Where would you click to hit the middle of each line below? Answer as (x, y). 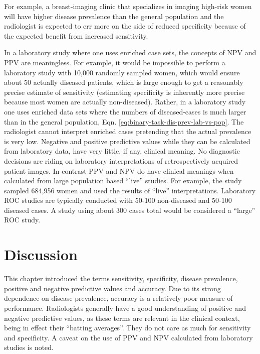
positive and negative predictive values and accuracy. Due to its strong (112, 288)
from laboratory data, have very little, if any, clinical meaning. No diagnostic (122, 151)
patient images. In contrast (45, 170)
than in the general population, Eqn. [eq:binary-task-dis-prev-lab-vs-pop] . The (124, 121)
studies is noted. (29, 347)
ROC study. (22, 220)
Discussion (41, 254)
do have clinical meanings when (186, 170)
